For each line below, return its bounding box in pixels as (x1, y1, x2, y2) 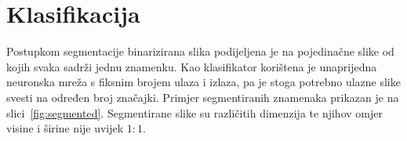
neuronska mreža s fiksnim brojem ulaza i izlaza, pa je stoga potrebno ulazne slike (6, 74, 401, 90)
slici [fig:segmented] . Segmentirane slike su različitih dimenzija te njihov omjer (6, 104, 383, 121)
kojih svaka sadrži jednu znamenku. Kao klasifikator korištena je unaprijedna (6, 58, 377, 74)
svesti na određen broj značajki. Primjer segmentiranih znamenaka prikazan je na (6, 89, 399, 105)
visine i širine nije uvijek (6, 120, 124, 136)
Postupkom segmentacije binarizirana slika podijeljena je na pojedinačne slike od (6, 43, 394, 60)
